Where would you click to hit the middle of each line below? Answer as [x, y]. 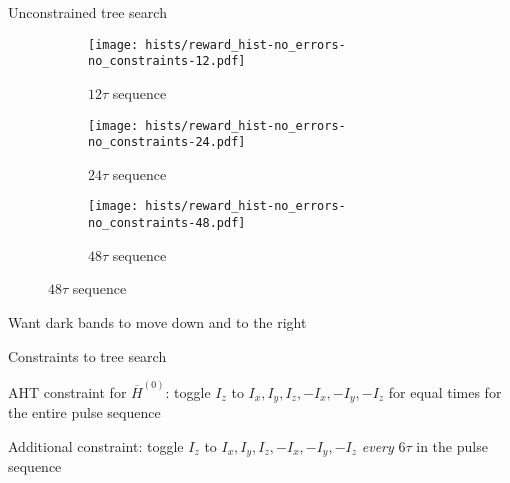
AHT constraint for [67, 391]
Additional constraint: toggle [96, 445]
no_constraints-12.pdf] [167, 61]
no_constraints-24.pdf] [167, 142]
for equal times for [445, 391]
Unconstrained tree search [87, 12]
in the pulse [452, 445]
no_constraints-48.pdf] [167, 223]
